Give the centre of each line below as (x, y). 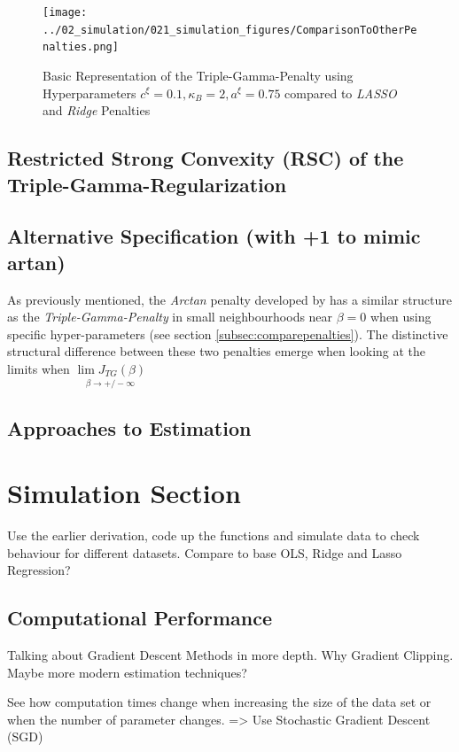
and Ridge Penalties (97, 110)
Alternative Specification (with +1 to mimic (214, 236)
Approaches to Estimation (129, 427)
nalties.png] (81, 47)
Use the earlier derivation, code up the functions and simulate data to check (214, 535)
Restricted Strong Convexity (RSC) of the (206, 158)
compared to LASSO (341, 93)
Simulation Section (124, 493)
